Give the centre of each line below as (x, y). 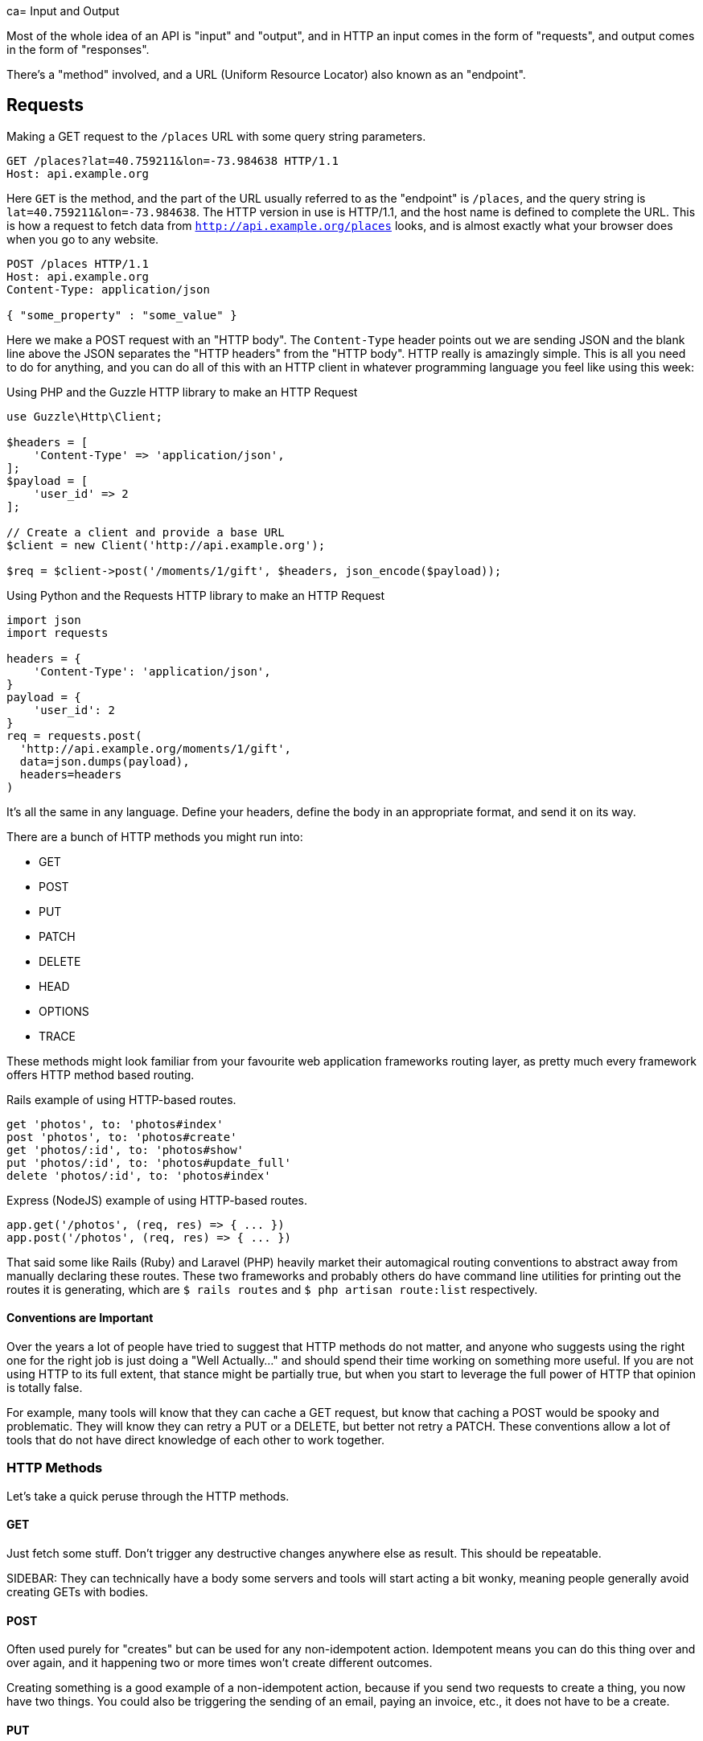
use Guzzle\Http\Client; (84, 416)
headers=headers (71, 774)
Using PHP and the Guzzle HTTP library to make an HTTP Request (182, 392)
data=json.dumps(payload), (105, 761)
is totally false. (45, 1388)
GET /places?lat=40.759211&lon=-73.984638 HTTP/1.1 (173, 160)
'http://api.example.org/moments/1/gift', (156, 748)
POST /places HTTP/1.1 (78, 263)
